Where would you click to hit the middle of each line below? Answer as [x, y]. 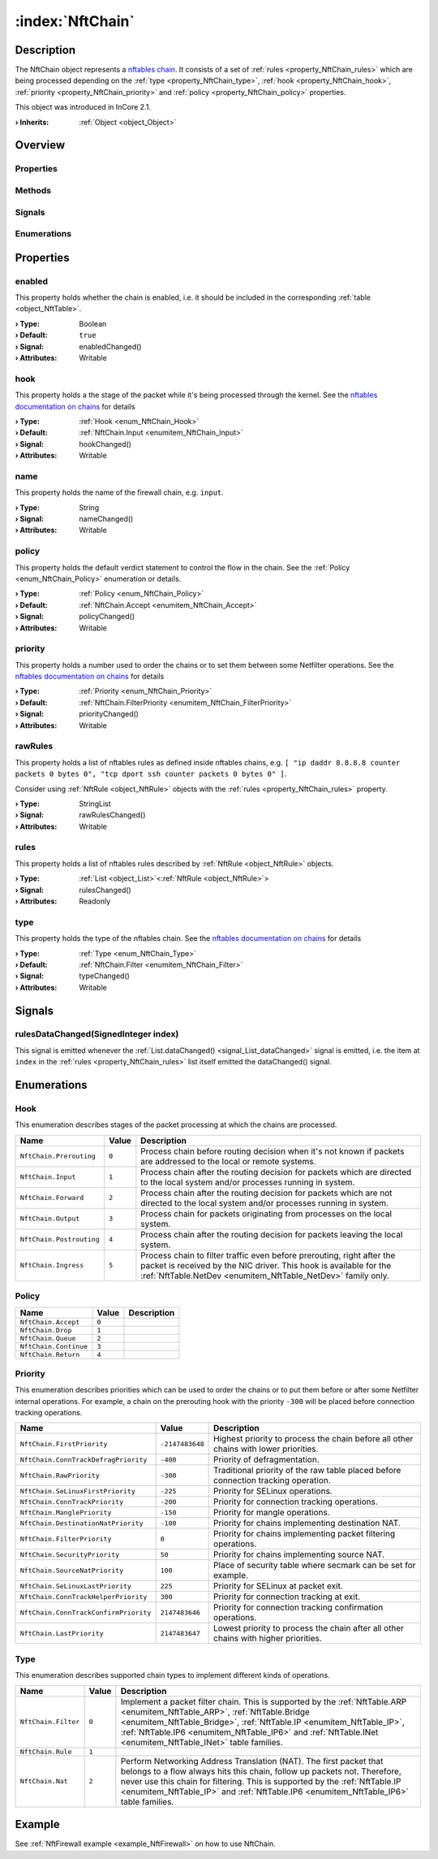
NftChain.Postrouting [60, 1239]
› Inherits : [32, 122]
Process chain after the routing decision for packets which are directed [276, 1172]
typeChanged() [104, 976]
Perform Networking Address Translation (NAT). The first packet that [252, 1761]
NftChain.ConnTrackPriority [72, 1502]
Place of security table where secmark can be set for [315, 1566]
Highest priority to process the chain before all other [313, 1439]
